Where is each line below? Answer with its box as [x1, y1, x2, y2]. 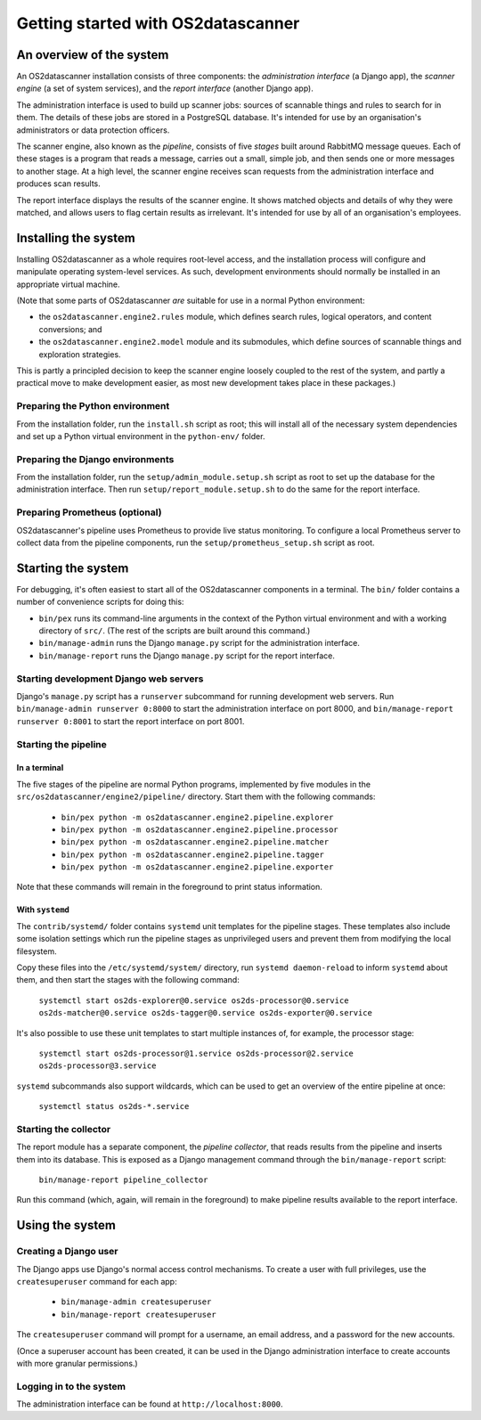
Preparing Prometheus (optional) [16, 506, 162, 518]
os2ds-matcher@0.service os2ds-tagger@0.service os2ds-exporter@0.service [38, 1008, 373, 1018]
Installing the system [16, 230, 135, 245]
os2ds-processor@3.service [38, 1061, 157, 1071]
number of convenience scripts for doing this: [16, 597, 184, 608]
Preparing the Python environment [16, 400, 170, 412]
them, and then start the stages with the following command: [16, 975, 240, 985]
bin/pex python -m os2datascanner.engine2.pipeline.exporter [61, 862, 334, 872]
